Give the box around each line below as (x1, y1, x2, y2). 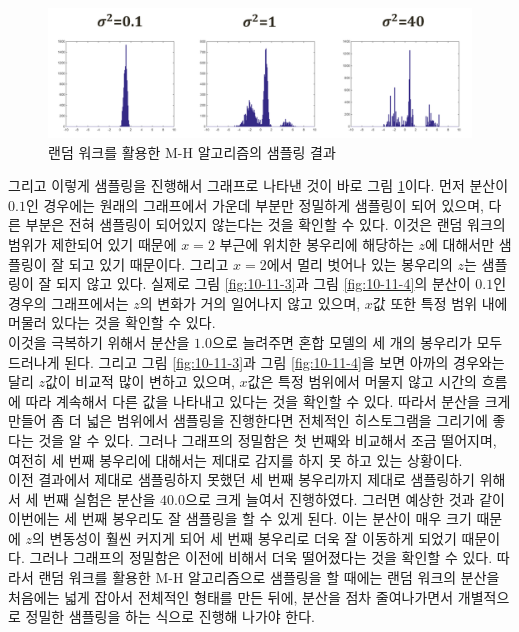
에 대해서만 (425, 233, 495, 254)
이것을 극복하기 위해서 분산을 (8, 331, 190, 352)
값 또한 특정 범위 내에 (372, 292, 508, 313)
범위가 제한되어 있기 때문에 (8, 233, 177, 254)
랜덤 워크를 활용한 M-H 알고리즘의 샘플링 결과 (48, 141, 336, 162)
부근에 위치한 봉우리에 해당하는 (219, 233, 414, 254)
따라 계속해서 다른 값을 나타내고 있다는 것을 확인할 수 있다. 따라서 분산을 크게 (25, 390, 511, 411)
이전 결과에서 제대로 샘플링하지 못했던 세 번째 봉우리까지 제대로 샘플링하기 (8, 469, 475, 490)
